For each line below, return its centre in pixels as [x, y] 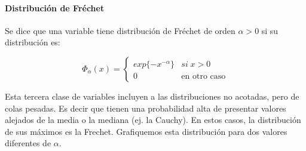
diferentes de [28, 143]
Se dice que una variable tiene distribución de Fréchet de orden [120, 30]
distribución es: [33, 42]
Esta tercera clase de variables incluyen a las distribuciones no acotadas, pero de [152, 96]
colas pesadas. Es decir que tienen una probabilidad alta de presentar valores [146, 108]
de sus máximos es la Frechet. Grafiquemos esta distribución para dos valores [146, 131]
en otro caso [204, 76]
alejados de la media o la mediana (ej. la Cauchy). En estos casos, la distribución [153, 120]
